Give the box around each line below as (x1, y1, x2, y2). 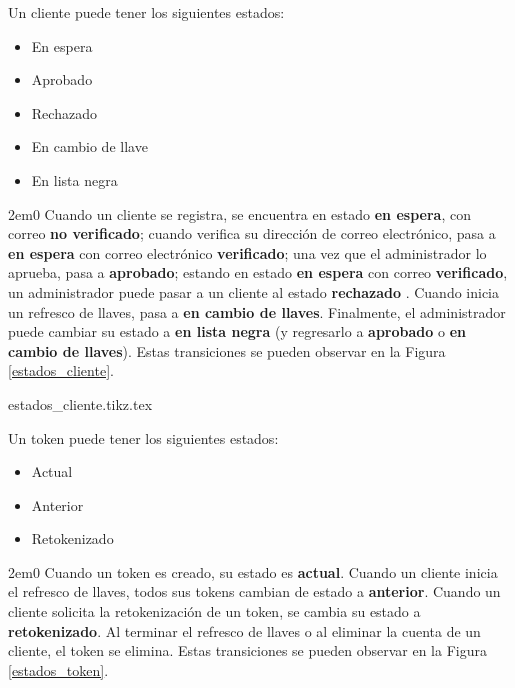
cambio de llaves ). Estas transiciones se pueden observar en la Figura (8, 340, 446, 361)
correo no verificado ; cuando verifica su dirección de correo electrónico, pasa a (8, 223, 496, 244)
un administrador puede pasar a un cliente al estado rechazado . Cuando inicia (8, 281, 500, 302)
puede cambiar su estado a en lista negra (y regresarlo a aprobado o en (8, 321, 466, 342)
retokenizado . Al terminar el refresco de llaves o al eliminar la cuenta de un (8, 620, 481, 641)
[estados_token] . (8, 659, 109, 680)
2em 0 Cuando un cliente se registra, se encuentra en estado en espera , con (8, 203, 471, 224)
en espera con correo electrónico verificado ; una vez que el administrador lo (8, 242, 487, 263)
